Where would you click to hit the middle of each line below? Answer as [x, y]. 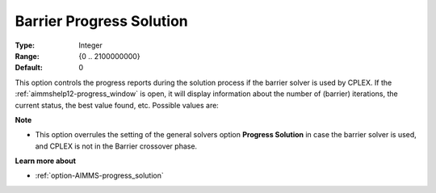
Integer [90, 45]
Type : [25, 45]
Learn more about [46, 161]
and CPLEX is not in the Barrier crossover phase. [116, 146]
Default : [29, 68]
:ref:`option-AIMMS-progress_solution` [100, 176]
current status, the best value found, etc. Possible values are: [117, 105]
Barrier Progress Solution [102, 21]
